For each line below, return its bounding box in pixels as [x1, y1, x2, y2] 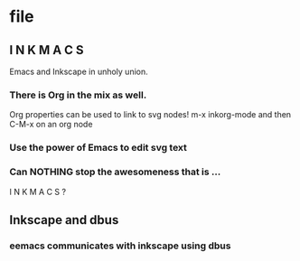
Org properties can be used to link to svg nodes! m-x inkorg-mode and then [9, 109, 292, 120]
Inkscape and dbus [9, 212, 119, 228]
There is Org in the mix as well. [9, 89, 147, 101]
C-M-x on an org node [9, 119, 93, 130]
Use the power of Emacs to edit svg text [9, 142, 188, 154]
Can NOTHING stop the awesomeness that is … [9, 165, 221, 178]
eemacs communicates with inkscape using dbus [9, 239, 231, 252]
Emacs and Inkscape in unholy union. [9, 66, 149, 77]
